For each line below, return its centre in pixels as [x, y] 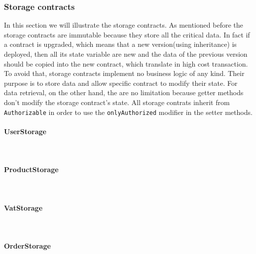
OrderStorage [27, 245]
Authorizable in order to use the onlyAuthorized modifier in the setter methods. [128, 112]
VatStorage [23, 207]
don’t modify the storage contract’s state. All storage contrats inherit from [117, 102]
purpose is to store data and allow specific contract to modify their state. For [121, 83]
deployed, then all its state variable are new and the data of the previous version [126, 54]
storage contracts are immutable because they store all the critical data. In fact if [127, 34]
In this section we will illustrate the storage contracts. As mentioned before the [124, 25]
